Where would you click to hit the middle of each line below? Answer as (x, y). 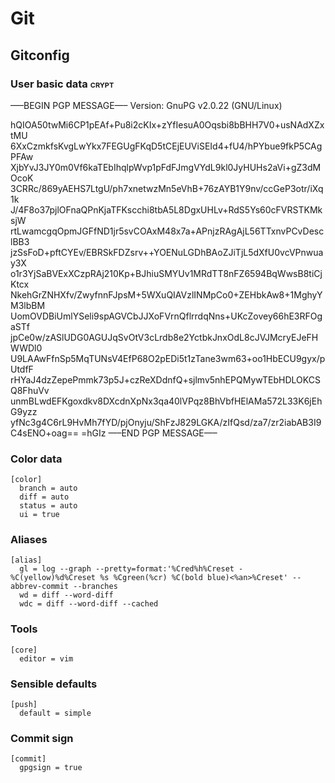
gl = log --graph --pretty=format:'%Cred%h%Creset (127, 569)
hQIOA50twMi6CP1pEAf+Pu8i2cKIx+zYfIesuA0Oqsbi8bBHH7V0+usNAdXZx (167, 124)
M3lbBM (28, 305)
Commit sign (42, 738)
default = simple (55, 713)
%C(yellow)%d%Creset (53, 578)
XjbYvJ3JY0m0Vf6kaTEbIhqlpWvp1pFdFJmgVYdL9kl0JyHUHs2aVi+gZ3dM (166, 167)
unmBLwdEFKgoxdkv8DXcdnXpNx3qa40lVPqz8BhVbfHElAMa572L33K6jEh (166, 401)
